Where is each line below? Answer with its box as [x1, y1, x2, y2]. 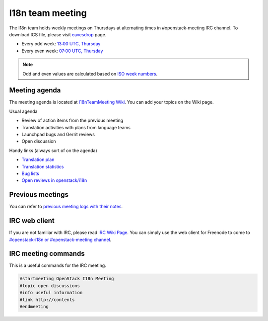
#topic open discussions [19, 283, 80, 288]
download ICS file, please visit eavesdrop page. [9, 31, 107, 37]
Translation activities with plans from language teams [21, 124, 131, 130]
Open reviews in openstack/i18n [21, 177, 87, 183]
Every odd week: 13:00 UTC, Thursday [21, 41, 101, 47]
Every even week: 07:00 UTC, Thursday [21, 48, 103, 54]
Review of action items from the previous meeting [21, 117, 124, 124]
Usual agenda [9, 108, 38, 114]
